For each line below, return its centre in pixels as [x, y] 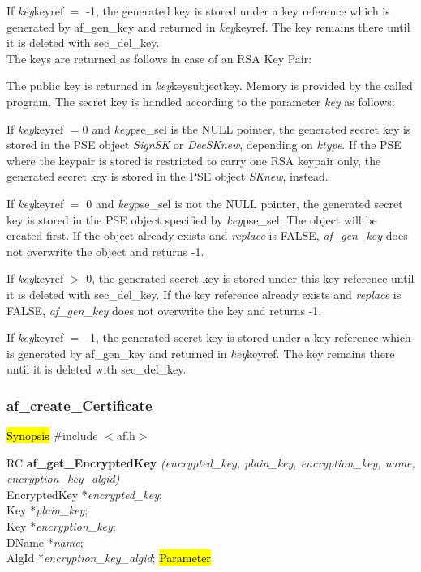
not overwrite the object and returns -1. [105, 251]
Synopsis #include [52, 435]
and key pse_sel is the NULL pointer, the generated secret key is [251, 128]
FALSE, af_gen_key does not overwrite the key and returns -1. [164, 310]
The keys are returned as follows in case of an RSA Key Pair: [159, 58]
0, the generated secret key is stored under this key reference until [250, 278]
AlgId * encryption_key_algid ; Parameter [109, 558]
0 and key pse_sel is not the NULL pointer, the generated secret [245, 203]
